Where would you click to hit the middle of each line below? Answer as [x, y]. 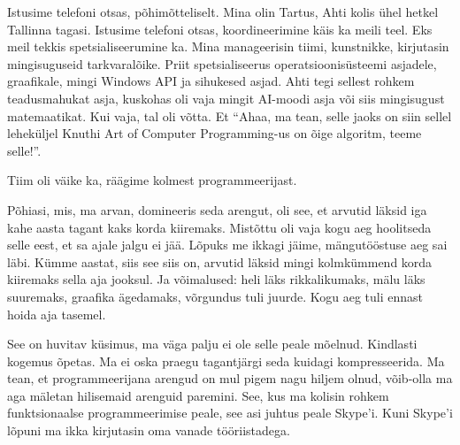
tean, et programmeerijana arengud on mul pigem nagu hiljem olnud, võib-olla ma [230, 378]
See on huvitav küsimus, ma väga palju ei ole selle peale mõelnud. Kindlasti [212, 344]
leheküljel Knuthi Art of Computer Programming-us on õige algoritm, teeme [215, 133]
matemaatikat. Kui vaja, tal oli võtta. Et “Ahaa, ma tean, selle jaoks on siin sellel [230, 115]
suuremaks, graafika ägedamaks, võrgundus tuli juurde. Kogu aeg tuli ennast [215, 296]
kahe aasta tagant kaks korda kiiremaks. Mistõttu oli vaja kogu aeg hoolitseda [219, 227]
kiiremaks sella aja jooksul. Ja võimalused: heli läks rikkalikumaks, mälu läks [216, 279]
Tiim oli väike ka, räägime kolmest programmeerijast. [152, 180]
